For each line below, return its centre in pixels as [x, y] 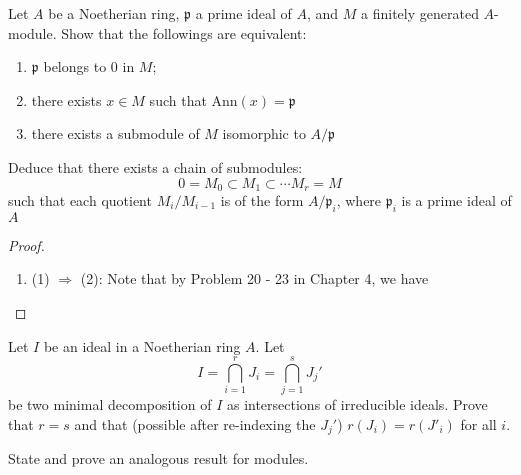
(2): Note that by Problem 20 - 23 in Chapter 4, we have [254, 278]
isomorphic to [264, 133]
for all [478, 423]
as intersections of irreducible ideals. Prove [357, 404]
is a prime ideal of [456, 200]
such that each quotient [80, 200]
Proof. [26, 244]
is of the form [262, 200]
